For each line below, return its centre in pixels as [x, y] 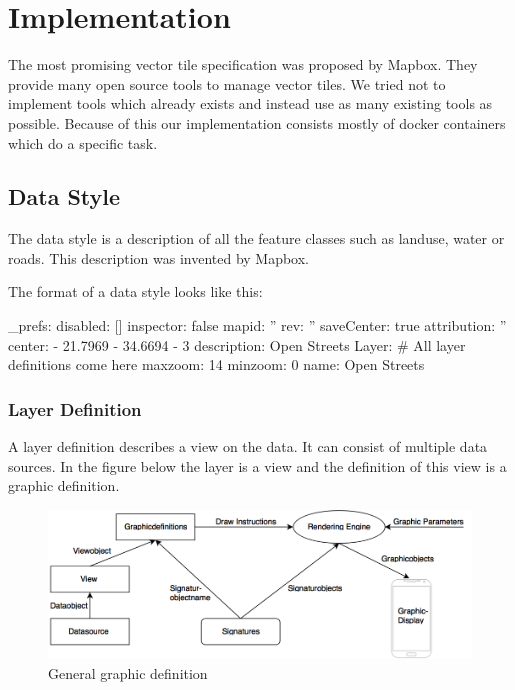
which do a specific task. [83, 142]
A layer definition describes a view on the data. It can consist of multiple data [248, 446]
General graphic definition [128, 672]
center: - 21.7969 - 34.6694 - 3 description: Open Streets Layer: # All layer [237, 344]
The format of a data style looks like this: [135, 291]
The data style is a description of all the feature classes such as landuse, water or [256, 238]
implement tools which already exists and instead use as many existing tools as [250, 103]
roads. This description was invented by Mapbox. [159, 257]
